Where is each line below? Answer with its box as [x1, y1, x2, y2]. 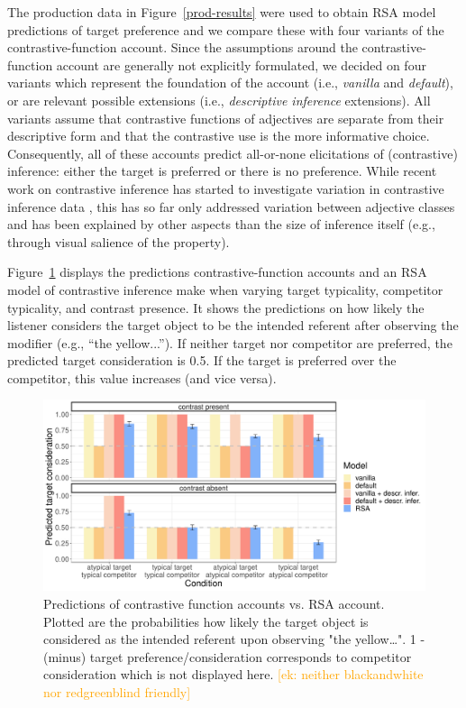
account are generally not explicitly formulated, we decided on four [56, 55, 426, 74]
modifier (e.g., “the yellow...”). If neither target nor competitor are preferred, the [7, 333, 452, 352]
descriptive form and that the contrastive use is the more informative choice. [7, 126, 430, 145]
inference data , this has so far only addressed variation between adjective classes [7, 197, 455, 216]
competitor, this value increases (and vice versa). [7, 368, 277, 387]
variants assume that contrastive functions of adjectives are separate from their [7, 108, 444, 127]
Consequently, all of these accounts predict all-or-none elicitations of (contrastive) [7, 143, 458, 162]
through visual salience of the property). [7, 232, 230, 251]
